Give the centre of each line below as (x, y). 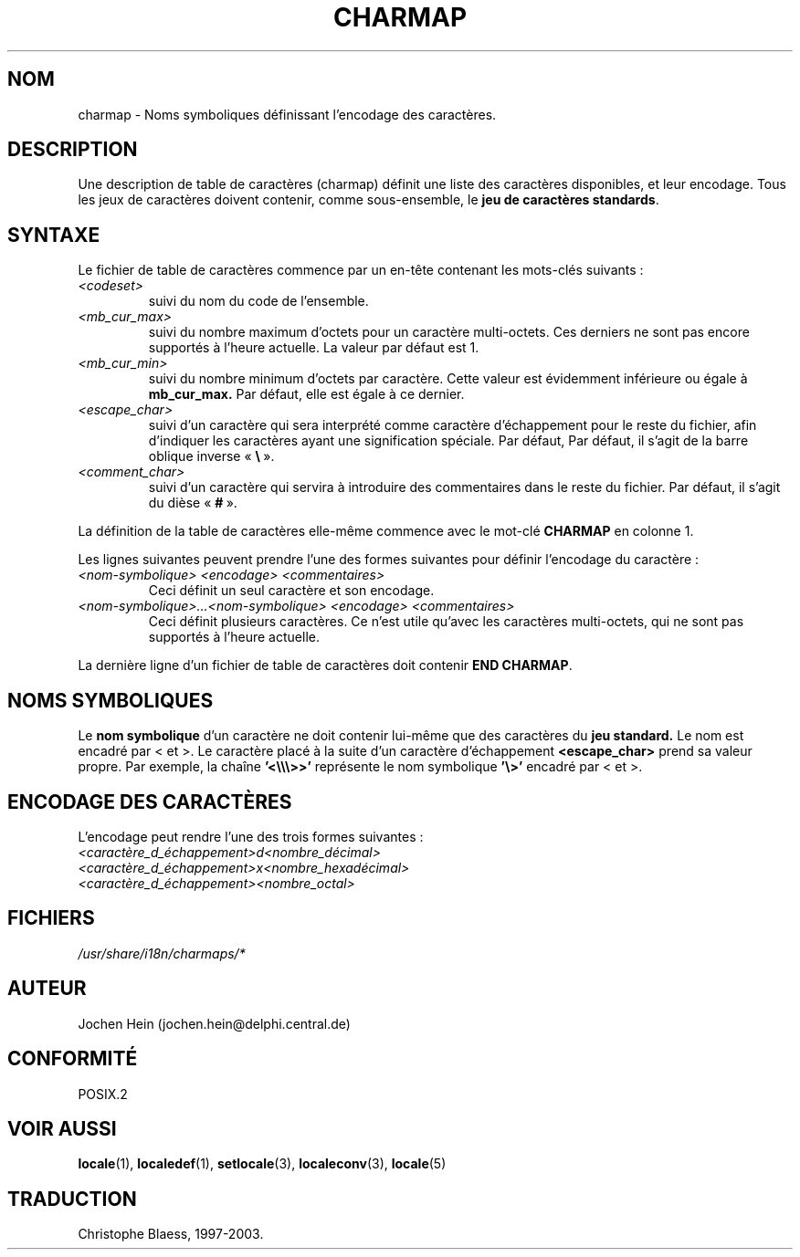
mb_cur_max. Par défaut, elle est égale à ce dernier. (306, 394)
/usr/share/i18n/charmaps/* (162, 953)
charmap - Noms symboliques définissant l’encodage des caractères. (287, 114)
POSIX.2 (103, 1094)
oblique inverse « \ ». (211, 456)
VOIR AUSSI (62, 1128)
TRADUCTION (72, 1199)
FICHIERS (51, 918)
